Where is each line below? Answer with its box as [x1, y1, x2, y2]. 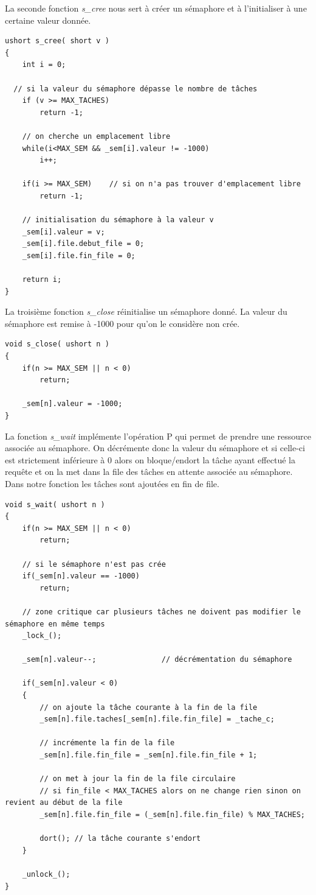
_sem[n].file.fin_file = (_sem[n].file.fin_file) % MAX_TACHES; [39, 810, 305, 819]
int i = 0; [22, 60, 66, 69]
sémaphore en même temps [5, 619, 105, 628]
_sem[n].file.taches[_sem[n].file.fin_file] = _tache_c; [39, 715, 275, 724]
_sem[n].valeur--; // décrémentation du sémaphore [22, 655, 292, 664]
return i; [22, 275, 62, 284]
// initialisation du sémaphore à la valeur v [22, 216, 214, 225]
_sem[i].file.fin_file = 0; [22, 251, 136, 260]
